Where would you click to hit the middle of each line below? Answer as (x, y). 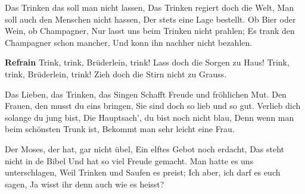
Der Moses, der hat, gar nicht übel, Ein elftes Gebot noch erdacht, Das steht (145, 148)
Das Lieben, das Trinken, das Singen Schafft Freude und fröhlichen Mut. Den (146, 94)
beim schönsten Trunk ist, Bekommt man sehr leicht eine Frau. (120, 129)
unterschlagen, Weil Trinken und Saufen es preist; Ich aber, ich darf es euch (143, 172)
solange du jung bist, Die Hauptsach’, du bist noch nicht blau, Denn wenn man (150, 117)
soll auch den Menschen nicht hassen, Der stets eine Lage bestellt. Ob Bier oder (150, 19)
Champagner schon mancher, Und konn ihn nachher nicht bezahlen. (129, 42)
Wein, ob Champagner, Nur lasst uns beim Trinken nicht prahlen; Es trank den (150, 31)
